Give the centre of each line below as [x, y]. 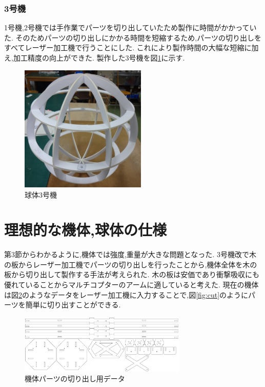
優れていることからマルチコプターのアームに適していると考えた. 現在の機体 [131, 284]
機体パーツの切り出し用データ [75, 379]
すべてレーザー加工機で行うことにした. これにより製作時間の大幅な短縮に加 [131, 47]
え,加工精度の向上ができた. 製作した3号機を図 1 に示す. [95, 57]
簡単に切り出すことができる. [73, 305]
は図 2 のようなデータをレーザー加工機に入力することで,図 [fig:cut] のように [126, 294]
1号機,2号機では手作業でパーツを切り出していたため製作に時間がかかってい [130, 27]
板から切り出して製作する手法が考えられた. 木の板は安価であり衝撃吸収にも [132, 274]
